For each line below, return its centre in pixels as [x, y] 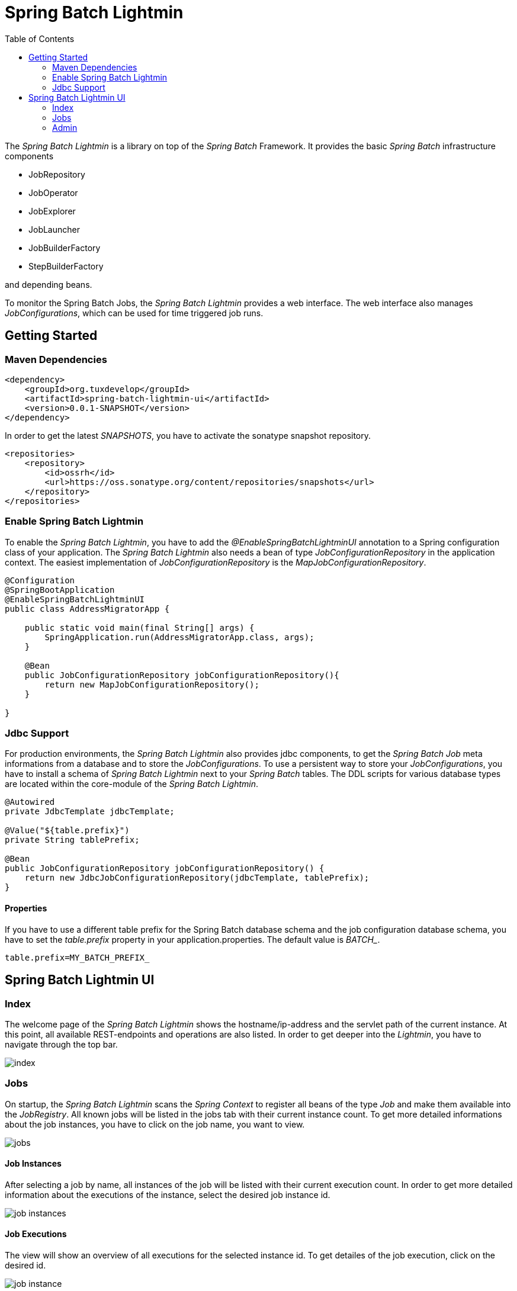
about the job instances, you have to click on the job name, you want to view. [155, 1124]
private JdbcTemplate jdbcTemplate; [90, 812]
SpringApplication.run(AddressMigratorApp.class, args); [179, 637]
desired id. [25, 1266]
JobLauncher [54, 229]
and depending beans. [49, 284]
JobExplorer [52, 211]
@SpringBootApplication [60, 590]
